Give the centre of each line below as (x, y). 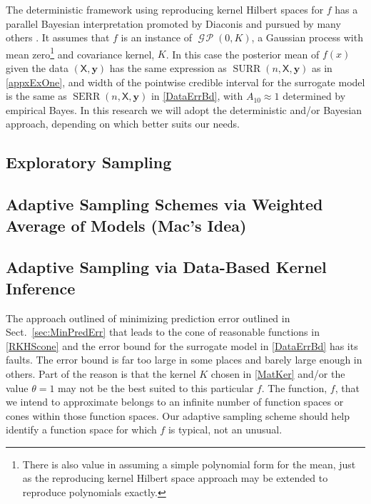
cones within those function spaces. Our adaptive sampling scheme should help (178, 415)
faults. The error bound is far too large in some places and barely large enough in (184, 360)
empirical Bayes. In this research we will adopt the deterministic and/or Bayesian (184, 109)
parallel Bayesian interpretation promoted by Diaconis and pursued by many (173, 23)
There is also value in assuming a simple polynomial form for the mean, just (189, 464)
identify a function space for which (81, 430)
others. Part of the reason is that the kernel (101, 373)
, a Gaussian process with (307, 37)
